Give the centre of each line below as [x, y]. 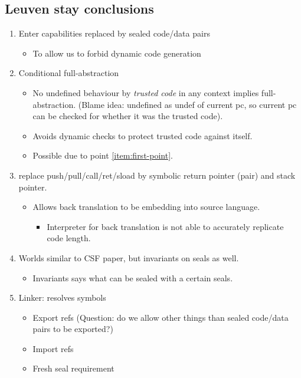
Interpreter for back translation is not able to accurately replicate [165, 226]
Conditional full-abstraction [69, 73]
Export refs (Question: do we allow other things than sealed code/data [161, 317]
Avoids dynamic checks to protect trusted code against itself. [143, 135]
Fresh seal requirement [73, 368]
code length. [69, 238]
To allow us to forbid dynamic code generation [117, 53]
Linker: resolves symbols [62, 298]
